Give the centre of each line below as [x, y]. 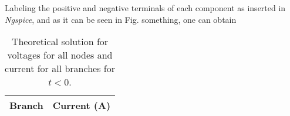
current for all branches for [60, 69]
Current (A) [82, 105]
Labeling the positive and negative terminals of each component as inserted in [145, 8]
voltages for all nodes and [60, 55]
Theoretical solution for [60, 42]
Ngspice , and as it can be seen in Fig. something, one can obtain [121, 19]
